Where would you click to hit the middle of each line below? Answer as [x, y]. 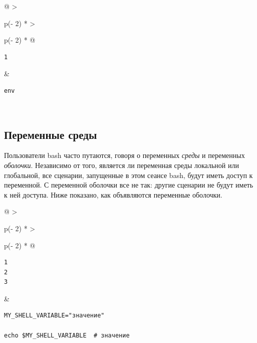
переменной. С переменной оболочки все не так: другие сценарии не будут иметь [129, 185]
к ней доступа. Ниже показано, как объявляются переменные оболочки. [113, 194]
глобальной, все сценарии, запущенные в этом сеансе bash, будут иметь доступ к [128, 175]
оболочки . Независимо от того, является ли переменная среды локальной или [121, 165]
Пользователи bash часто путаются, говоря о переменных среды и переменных [124, 155]
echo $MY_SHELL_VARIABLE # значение [67, 335]
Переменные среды [51, 134]
